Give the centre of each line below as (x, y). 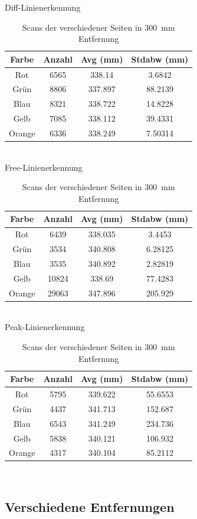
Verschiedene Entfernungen (90, 507)
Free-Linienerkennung (44, 167)
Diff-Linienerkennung (43, 7)
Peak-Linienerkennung (45, 327)
